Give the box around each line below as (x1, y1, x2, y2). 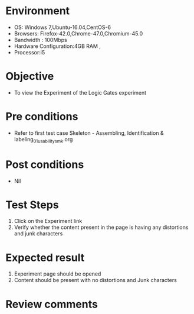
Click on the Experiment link (14, 218, 83, 225)
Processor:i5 (14, 48, 45, 56)
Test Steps (5, 198, 60, 211)
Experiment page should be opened (14, 270, 101, 277)
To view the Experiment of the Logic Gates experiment (14, 89, 147, 96)
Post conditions (5, 158, 84, 171)
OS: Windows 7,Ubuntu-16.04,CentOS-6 (14, 24, 111, 31)
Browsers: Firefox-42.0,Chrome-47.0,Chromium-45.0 (14, 30, 143, 37)
